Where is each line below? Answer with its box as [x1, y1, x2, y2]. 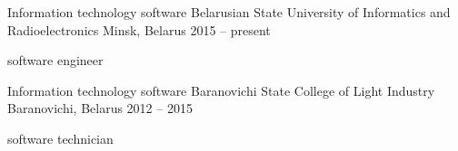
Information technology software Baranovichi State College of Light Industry [7, 80, 435, 99]
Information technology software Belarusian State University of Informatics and [7, 3, 451, 21]
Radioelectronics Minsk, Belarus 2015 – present [7, 20, 271, 39]
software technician [7, 128, 114, 147]
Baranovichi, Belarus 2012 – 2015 [7, 99, 193, 118]
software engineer [7, 51, 104, 70]
